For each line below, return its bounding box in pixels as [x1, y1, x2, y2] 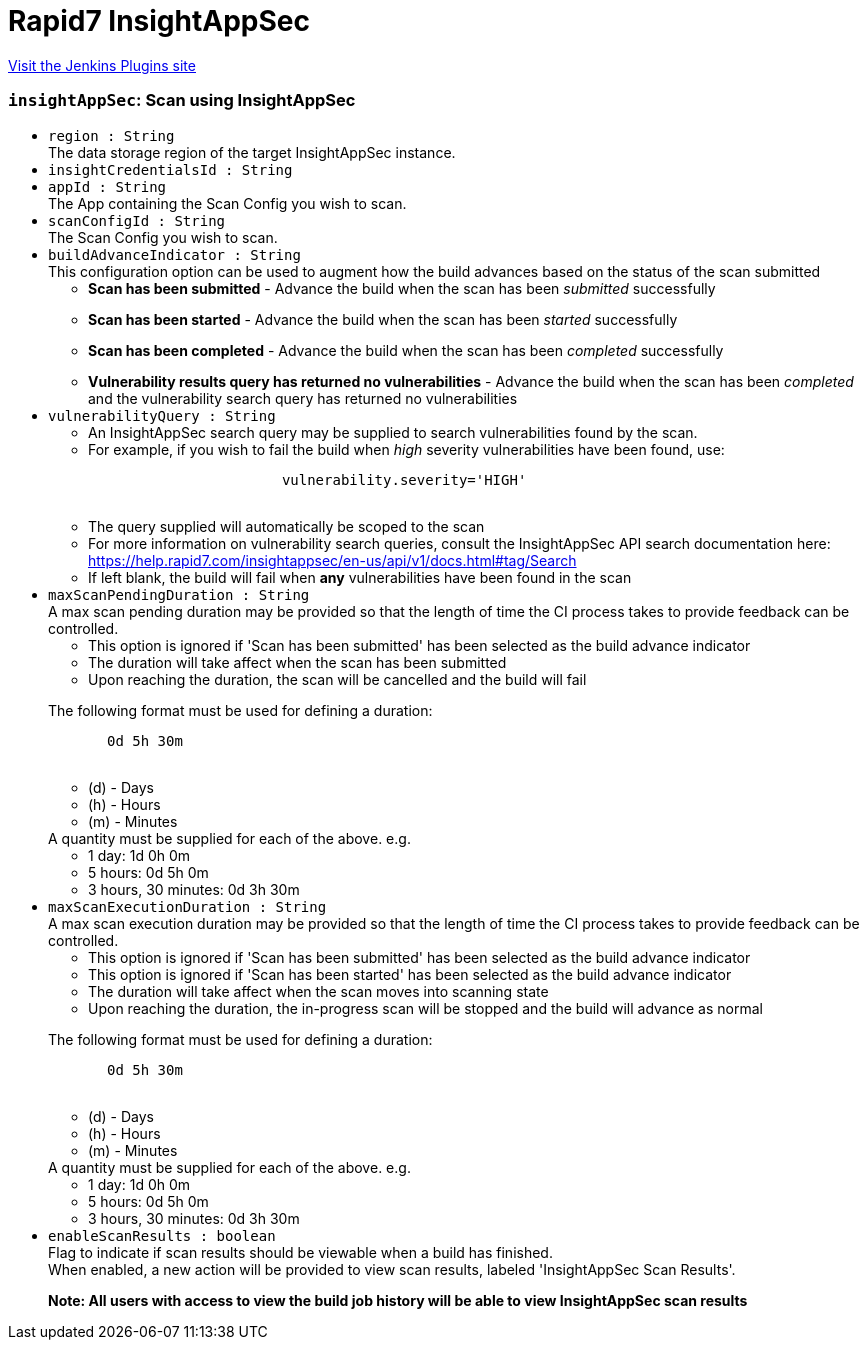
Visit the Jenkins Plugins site [8, 56, 196, 74]
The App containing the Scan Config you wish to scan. [48, 194, 407, 212]
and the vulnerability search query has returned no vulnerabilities [88, 389, 518, 407]
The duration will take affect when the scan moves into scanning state [88, 982, 549, 1000]
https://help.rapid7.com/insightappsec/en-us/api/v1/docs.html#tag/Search [88, 551, 577, 569]
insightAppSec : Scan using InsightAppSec [8, 90, 356, 111]
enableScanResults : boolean [48, 1227, 276, 1244]
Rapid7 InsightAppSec [8, 4, 310, 38]
